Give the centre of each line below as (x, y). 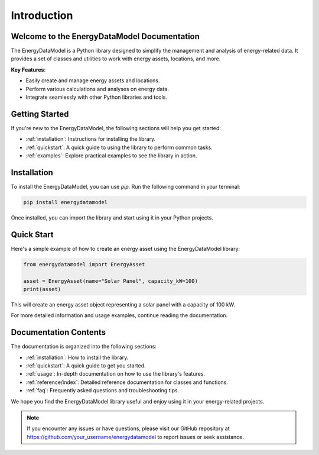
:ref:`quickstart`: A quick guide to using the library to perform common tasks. (119, 147)
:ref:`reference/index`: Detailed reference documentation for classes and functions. (127, 382)
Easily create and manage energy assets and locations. (93, 80)
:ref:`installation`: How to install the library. (77, 357)
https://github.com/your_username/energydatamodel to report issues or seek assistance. (136, 437)
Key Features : (28, 70)
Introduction (42, 15)
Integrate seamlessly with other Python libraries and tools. (97, 97)
